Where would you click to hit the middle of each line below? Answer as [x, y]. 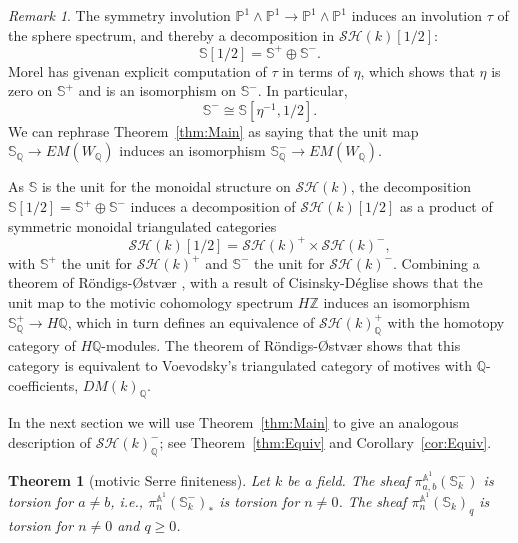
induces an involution [417, 15]
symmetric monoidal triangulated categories [142, 225]
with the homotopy [446, 321]
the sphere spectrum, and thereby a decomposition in [171, 34]
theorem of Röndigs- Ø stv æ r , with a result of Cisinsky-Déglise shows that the [245, 282]
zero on [30, 90]
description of [49, 441]
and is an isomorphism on [157, 90]
